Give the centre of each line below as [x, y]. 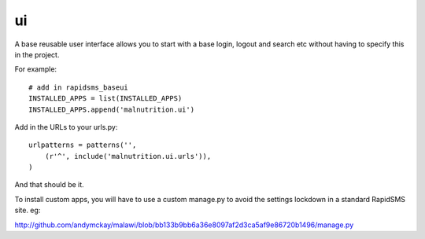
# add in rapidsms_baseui [79, 87]
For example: [36, 69]
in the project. [37, 54]
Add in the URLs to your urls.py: [66, 127]
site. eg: [28, 210]
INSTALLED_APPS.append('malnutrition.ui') [112, 109]
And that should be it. [49, 185]
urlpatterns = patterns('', [83, 145]
